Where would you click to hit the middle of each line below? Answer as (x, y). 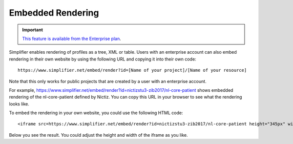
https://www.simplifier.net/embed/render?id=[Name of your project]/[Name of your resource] (132, 70)
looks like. (19, 104)
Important (33, 30)
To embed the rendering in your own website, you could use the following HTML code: (96, 113)
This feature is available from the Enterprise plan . (72, 39)
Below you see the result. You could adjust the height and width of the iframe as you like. (98, 135)
